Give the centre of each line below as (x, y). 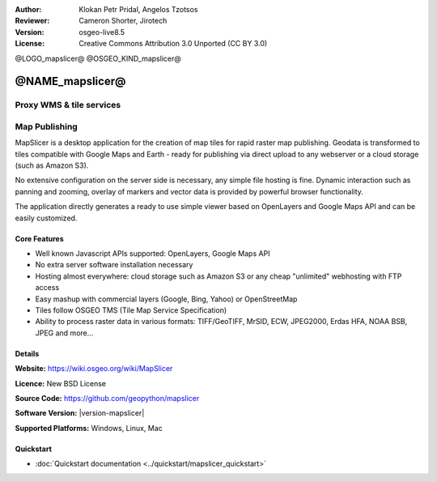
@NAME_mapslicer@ (70, 81)
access (47, 288)
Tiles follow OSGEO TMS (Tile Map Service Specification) (131, 310)
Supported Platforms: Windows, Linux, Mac (89, 428)
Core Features (39, 238)
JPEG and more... (64, 333)
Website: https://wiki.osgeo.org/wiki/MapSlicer (94, 369)
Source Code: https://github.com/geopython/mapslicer (107, 398)
